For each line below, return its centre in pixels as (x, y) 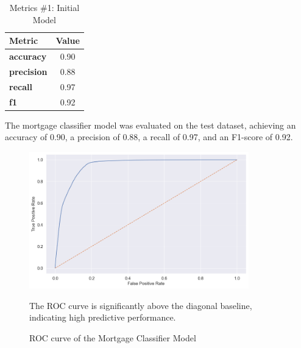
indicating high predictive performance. (103, 317)
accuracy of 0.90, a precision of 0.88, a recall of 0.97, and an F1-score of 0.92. (149, 137)
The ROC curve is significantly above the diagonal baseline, (141, 305)
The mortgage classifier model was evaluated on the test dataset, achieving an (150, 125)
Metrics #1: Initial (44, 7)
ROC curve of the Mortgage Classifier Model (113, 337)
